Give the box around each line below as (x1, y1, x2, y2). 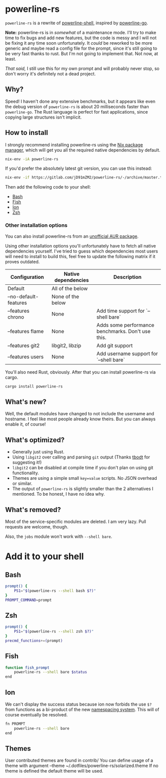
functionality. (12, 470, 39, 476)
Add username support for (96, 350, 158, 357)
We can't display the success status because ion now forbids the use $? (5, 701, 152, 707)
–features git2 (7, 342, 40, 349)
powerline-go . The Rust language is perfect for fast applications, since (5, 109, 148, 115)
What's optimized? (5, 436, 65, 444)
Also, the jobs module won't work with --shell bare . (5, 533, 113, 539)
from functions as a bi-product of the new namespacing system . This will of (5, 706, 160, 713)
